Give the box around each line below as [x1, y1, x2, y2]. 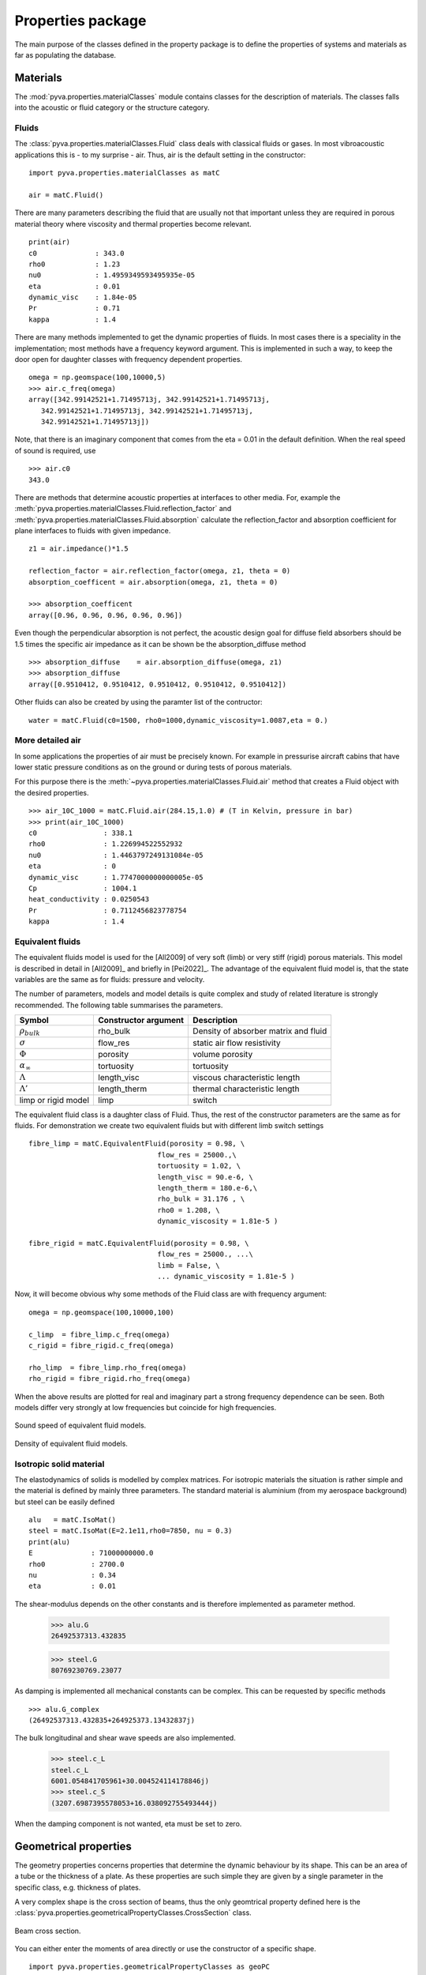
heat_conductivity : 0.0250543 [28, 895, 150, 904]
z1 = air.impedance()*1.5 [28, 544, 129, 553]
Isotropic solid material [14, 1458, 105, 1469]
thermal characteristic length [192, 1083, 300, 1094]
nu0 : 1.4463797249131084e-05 [28, 850, 204, 860]
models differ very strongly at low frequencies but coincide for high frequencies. [14, 1402, 277, 1412]
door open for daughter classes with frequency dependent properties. [14, 355, 243, 364]
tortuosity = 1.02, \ [157, 1161, 241, 1171]
